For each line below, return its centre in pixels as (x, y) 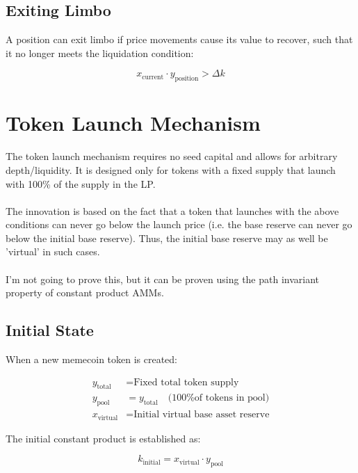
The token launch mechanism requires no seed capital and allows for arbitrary (172, 156)
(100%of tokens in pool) (219, 398)
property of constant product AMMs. (85, 292)
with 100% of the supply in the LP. (81, 183)
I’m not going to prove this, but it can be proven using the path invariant (163, 279)
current (153, 77)
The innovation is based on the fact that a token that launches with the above (172, 210)
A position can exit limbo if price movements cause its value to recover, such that (179, 39)
